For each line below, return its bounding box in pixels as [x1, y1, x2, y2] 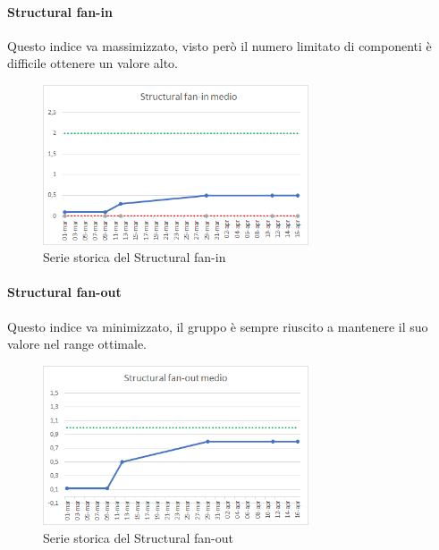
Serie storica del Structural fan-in [43, 248, 226, 267]
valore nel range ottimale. [7, 334, 148, 353]
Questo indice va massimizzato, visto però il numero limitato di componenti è [7, 36, 432, 55]
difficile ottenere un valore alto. [7, 54, 179, 72]
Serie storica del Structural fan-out [43, 528, 233, 546]
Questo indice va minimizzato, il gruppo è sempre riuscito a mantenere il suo [7, 317, 428, 335]
